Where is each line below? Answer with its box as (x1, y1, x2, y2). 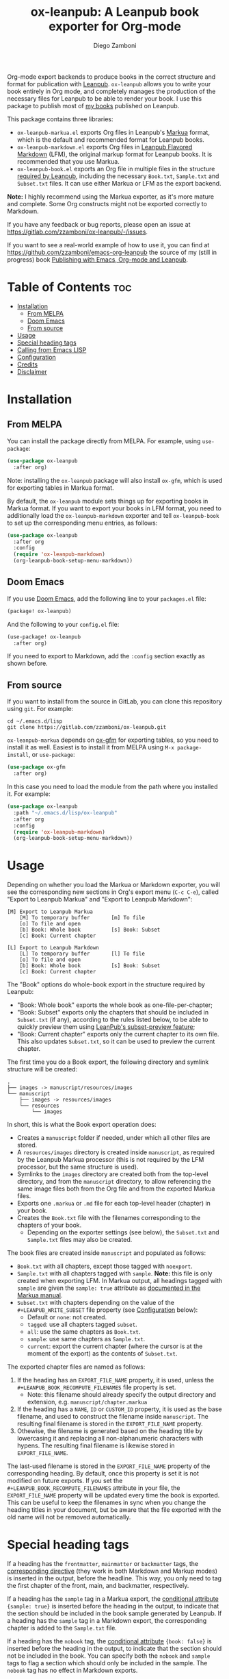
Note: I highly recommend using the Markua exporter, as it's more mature (7, 192, 214, 201)
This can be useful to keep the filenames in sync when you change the (7, 1498, 206, 1507)
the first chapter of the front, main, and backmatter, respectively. (7, 1582, 189, 1590)
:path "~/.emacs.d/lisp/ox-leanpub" (13, 809, 118, 816)
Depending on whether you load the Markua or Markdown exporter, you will (7, 881, 221, 889)
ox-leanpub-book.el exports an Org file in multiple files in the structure (16, 164, 215, 173)
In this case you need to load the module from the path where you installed (7, 782, 218, 791)
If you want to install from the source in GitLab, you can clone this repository (7, 697, 222, 706)
